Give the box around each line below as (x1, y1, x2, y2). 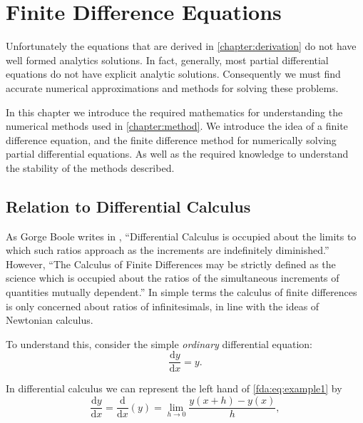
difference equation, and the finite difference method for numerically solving (6, 132, 337, 147)
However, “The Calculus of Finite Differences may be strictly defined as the (6, 256, 336, 271)
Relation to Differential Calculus (6, 195, 251, 217)
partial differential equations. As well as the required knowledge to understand (6, 146, 349, 161)
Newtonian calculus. (6, 312, 93, 327)
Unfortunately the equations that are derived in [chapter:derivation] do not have (6, 39, 357, 53)
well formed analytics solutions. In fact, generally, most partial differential (6, 52, 329, 67)
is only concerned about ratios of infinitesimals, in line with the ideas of (6, 298, 319, 313)
